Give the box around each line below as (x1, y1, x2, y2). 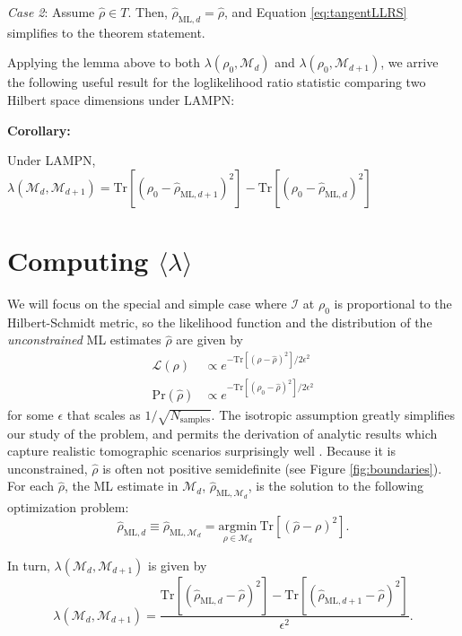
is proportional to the (334, 293, 452, 312)
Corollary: (7, 120, 71, 139)
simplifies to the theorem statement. (7, 22, 205, 41)
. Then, (127, 3, 168, 21)
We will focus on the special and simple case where (7, 293, 287, 312)
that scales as (66, 405, 141, 423)
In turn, (7, 555, 50, 574)
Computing (7, 241, 149, 278)
